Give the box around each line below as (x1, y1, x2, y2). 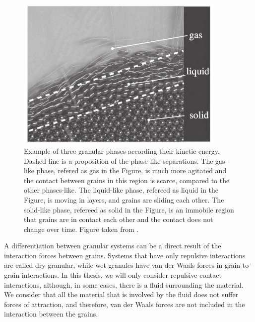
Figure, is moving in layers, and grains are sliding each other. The (24, 194, 224, 205)
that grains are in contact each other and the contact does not (24, 214, 213, 224)
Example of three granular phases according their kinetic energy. (24, 145, 220, 156)
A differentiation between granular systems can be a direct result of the (4, 240, 221, 251)
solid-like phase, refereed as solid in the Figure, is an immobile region (24, 204, 234, 215)
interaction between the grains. (4, 309, 98, 319)
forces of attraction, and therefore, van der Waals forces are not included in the (4, 299, 245, 309)
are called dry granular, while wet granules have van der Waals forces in (4, 260, 223, 270)
